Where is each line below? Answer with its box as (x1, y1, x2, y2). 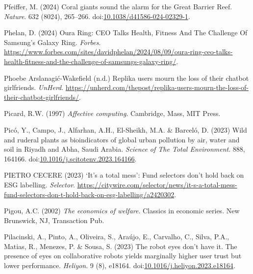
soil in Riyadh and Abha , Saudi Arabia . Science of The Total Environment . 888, (4, 144, 245, 154)
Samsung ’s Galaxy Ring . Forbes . (4, 37, 101, 47)
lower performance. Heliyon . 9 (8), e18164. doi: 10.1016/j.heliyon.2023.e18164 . (4, 260, 235, 271)
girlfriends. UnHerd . (4, 82, 64, 92)
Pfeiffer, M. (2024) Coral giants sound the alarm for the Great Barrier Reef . (4, 1, 232, 11)
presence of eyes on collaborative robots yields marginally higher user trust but (4, 251, 242, 261)
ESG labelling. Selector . (4, 179, 75, 189)
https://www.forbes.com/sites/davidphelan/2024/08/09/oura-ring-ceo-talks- (4, 46, 233, 57)
